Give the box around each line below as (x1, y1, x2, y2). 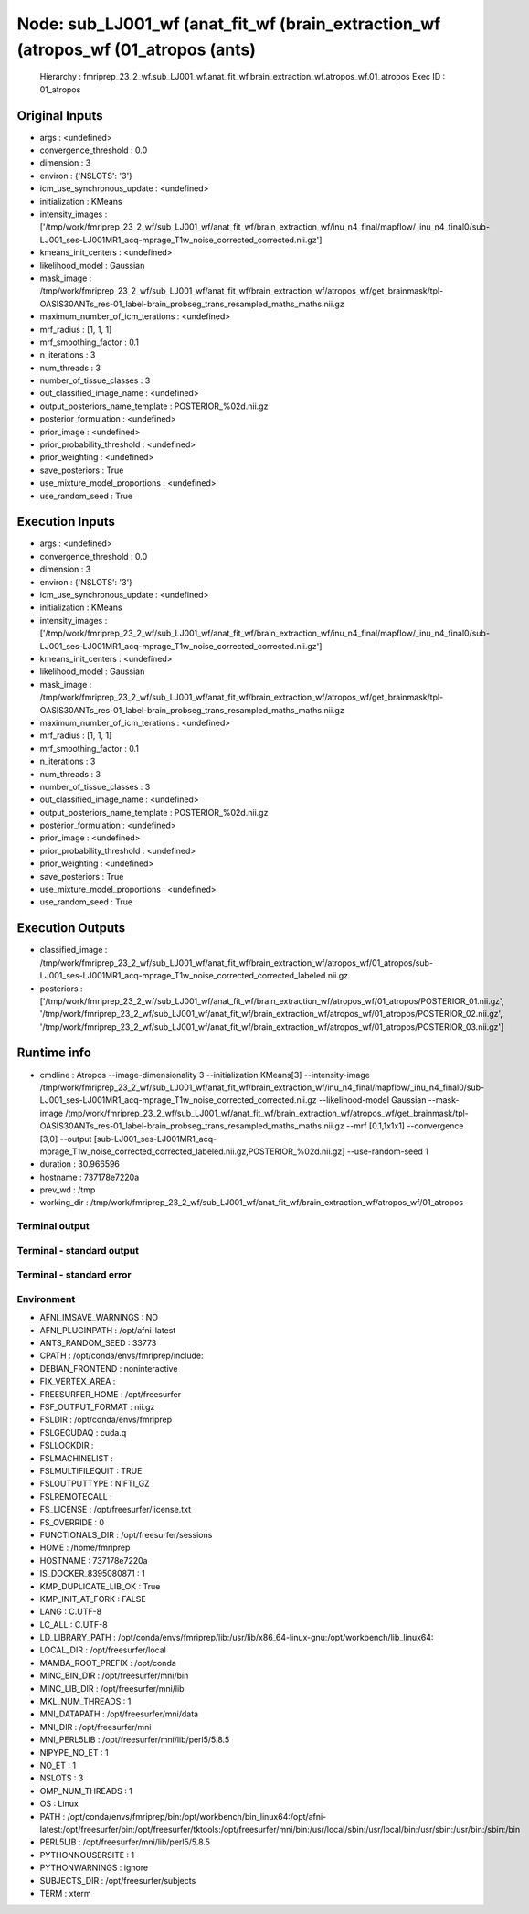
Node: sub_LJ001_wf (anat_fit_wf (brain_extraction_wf (16, 14, 441, 34)
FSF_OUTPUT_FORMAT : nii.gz (39, 1402, 155, 1413)
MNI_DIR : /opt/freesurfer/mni (39, 1721, 152, 1732)
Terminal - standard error (16, 1268, 132, 1281)
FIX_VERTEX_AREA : (39, 1376, 116, 1387)
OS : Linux (39, 1798, 79, 1810)
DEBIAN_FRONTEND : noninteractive (39, 1363, 178, 1374)
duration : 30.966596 (39, 1159, 121, 1170)
